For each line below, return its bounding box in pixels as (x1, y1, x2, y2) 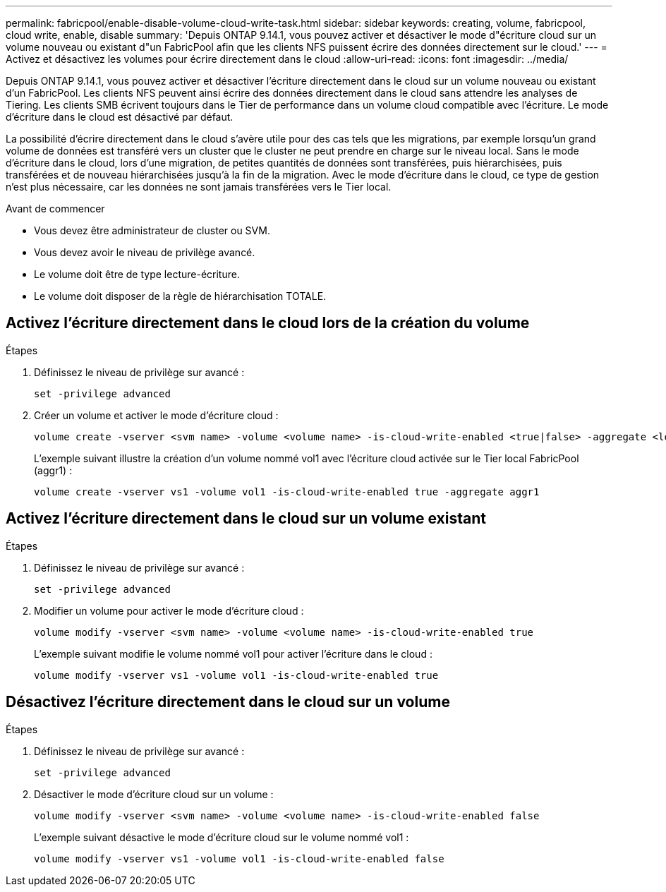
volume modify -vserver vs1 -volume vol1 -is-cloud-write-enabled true (34, 669, 439, 681)
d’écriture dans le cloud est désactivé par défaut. (6, 111, 234, 123)
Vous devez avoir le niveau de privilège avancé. (34, 246, 255, 258)
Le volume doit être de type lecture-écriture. (34, 268, 240, 280)
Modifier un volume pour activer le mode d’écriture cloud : (34, 604, 304, 617)
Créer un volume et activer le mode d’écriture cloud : (34, 409, 279, 421)
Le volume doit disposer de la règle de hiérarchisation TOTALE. (34, 290, 327, 302)
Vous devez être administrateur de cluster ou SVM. (34, 224, 270, 236)
